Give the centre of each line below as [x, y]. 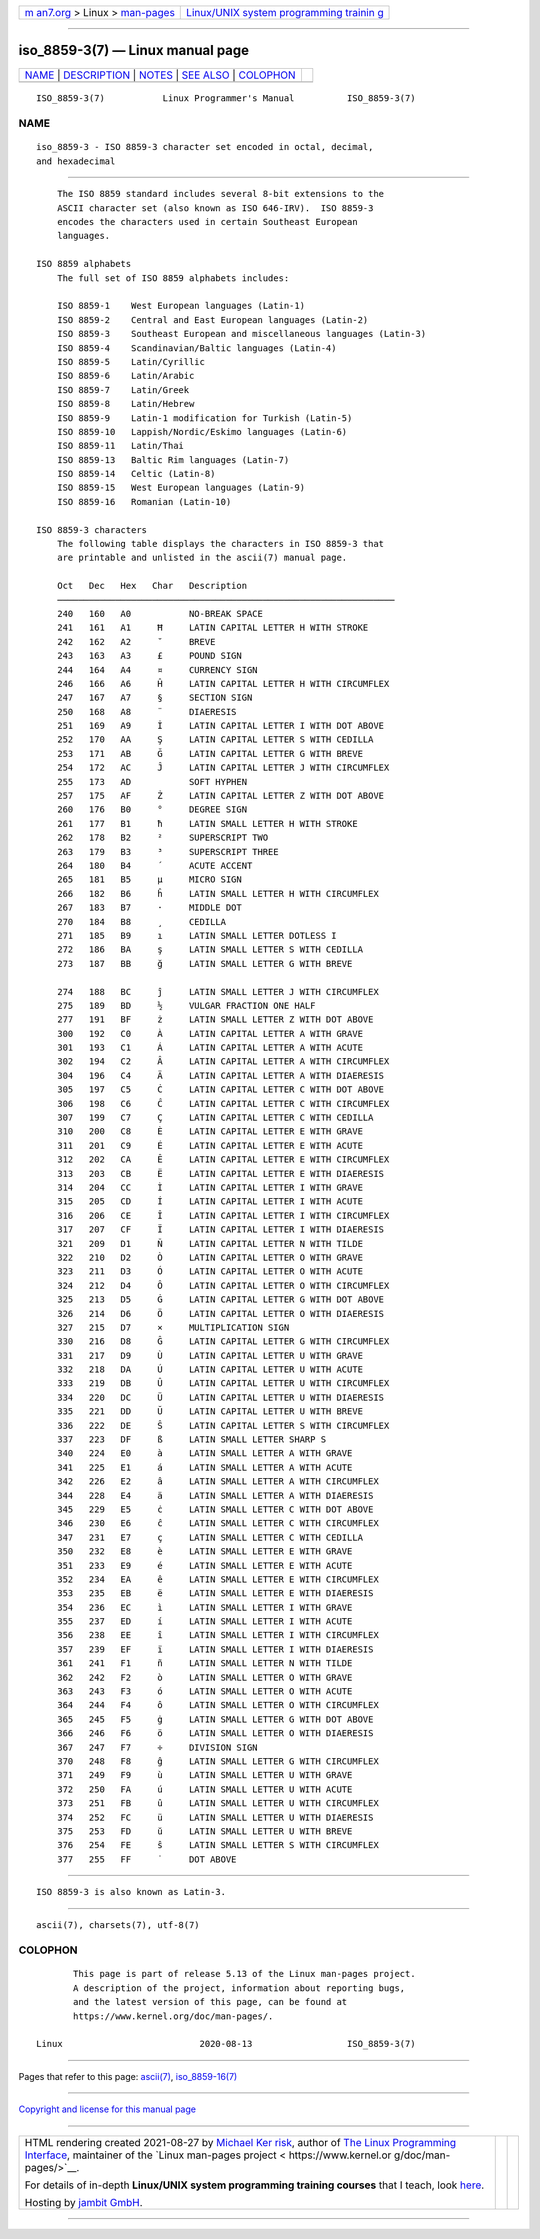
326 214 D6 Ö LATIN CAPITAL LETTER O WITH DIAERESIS [220, 1313]
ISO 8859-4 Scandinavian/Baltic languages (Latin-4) [196, 348]
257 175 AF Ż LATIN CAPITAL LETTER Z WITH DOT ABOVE [220, 796]
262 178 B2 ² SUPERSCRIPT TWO [162, 838]
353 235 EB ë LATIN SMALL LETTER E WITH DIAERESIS [215, 1593]
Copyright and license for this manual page [107, 2109]
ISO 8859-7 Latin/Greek [123, 389]
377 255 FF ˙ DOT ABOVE [146, 1859]
